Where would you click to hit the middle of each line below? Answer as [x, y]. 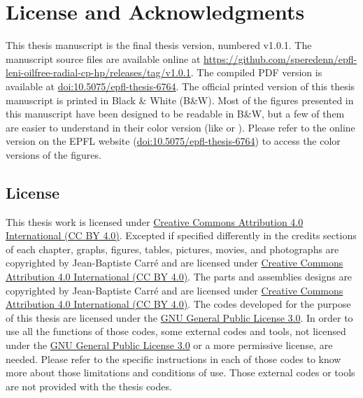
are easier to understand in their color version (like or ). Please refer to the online [180, 127]
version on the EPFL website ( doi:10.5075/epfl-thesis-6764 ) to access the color [173, 141]
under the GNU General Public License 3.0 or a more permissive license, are [169, 345]
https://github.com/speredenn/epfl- [280, 58]
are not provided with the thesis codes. [89, 386]
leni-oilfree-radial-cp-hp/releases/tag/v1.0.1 [98, 72]
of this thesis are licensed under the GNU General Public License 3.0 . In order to [179, 317]
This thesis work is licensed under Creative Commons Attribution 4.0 [155, 221]
